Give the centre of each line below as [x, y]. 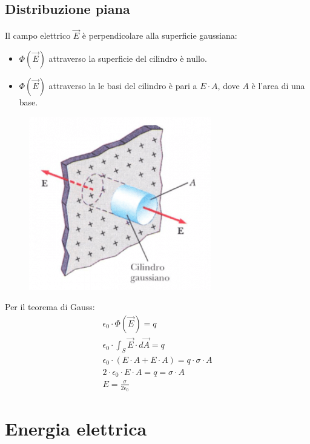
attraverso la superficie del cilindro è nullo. [128, 58]
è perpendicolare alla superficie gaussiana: [160, 35]
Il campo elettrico [38, 35]
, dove [229, 86]
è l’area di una [278, 86]
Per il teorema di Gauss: [50, 307]
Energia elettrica [76, 429]
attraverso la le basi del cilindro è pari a [123, 86]
